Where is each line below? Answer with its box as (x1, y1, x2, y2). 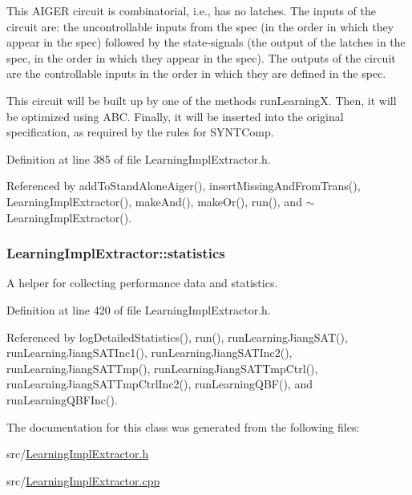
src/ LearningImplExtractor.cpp (6, 472, 160, 489)
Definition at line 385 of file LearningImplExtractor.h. (6, 150, 271, 167)
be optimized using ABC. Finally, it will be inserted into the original (6, 108, 344, 124)
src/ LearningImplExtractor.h (6, 445, 149, 462)
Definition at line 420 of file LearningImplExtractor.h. (6, 301, 271, 318)
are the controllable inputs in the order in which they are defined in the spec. (6, 65, 386, 82)
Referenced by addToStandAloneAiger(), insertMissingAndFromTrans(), (6, 177, 361, 194)
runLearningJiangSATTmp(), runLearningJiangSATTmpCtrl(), (6, 359, 318, 376)
